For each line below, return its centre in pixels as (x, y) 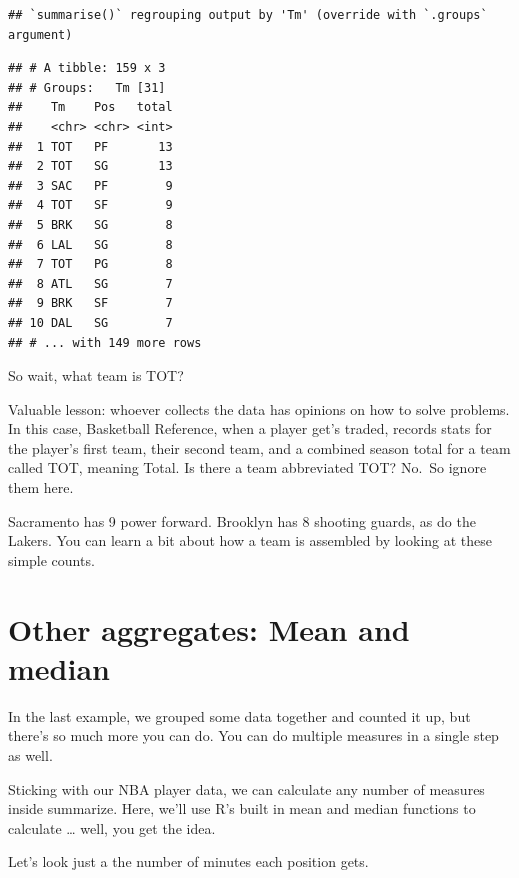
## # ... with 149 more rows (105, 342)
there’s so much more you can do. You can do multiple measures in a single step (253, 735)
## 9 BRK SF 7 (90, 303)
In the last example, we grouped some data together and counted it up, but (239, 715)
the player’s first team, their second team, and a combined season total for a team (259, 447)
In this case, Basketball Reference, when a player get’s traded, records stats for (250, 428)
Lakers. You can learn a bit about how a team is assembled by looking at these (250, 540)
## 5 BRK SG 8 (90, 224)
